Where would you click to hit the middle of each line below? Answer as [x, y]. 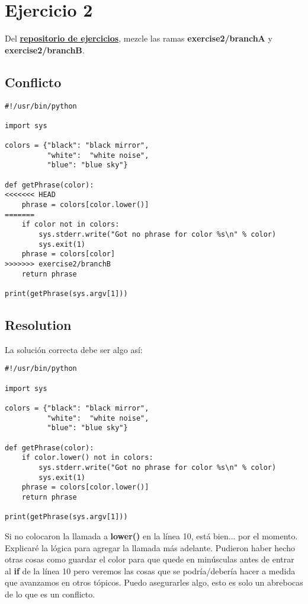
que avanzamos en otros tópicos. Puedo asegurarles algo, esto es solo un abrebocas [154, 582]
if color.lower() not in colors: [87, 458]
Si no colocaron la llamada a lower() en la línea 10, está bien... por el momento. [151, 535]
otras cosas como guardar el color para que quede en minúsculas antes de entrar [150, 559]
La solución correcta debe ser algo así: [74, 349]
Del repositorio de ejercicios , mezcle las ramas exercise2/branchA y [139, 38]
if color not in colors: [70, 225]
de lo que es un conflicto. [50, 594]
